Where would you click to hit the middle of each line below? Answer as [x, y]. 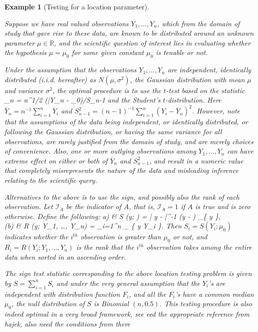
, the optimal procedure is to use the [107, 90]
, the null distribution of [48, 304]
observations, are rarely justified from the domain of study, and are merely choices [129, 141]
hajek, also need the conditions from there [68, 323]
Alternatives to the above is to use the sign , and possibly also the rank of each [122, 196]
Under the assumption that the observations [71, 70]
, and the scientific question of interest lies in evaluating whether [152, 42]
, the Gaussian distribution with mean [187, 79]
